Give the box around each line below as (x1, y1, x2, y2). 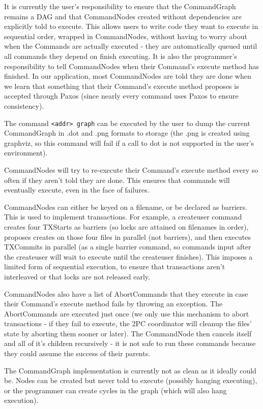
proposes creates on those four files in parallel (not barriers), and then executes (4, 231, 251, 242)
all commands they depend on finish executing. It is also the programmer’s (4, 50, 237, 61)
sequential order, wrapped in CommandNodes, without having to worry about (4, 30, 247, 41)
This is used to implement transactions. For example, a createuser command (4, 211, 242, 222)
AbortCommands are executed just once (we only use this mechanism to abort (4, 308, 249, 319)
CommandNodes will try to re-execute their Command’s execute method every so (4, 164, 258, 175)
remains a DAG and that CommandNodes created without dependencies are (4, 11, 242, 21)
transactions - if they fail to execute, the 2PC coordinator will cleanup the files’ (4, 318, 252, 329)
